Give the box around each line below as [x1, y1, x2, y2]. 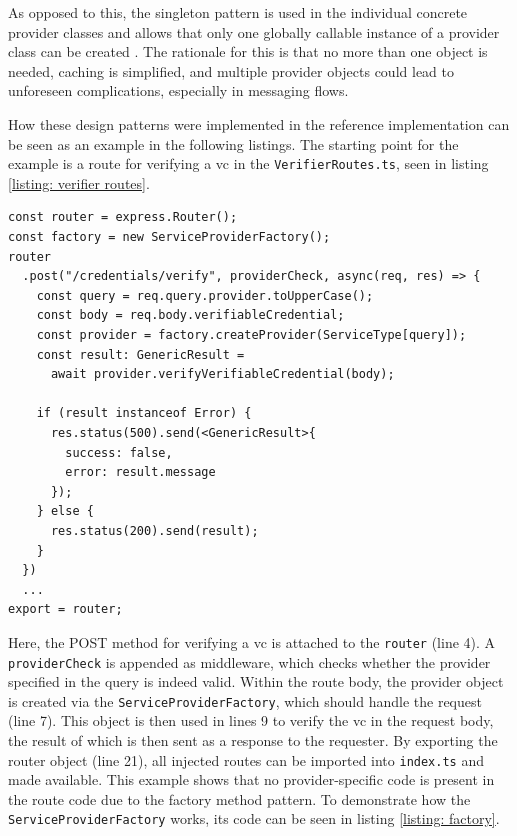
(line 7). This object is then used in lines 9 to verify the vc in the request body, [8, 710, 494, 731]
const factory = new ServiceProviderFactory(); [8, 230, 331, 244]
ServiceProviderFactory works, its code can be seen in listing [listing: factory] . [8, 808, 500, 829]
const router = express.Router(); [8, 210, 238, 225]
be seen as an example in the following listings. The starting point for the [8, 133, 459, 154]
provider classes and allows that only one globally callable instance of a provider [8, 21, 500, 42]
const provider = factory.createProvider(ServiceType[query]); [36, 327, 467, 342]
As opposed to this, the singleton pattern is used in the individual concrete [8, 2, 468, 22]
